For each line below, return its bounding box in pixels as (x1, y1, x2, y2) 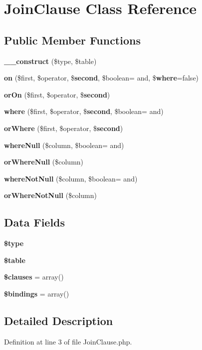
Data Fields (4, 214, 65, 230)
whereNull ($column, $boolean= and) (4, 139, 124, 150)
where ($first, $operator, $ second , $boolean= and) (4, 106, 164, 116)
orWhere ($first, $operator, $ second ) (4, 122, 123, 133)
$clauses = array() (4, 271, 64, 282)
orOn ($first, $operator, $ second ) (4, 89, 110, 99)
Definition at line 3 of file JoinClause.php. (4, 336, 132, 346)
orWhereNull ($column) (4, 156, 84, 167)
